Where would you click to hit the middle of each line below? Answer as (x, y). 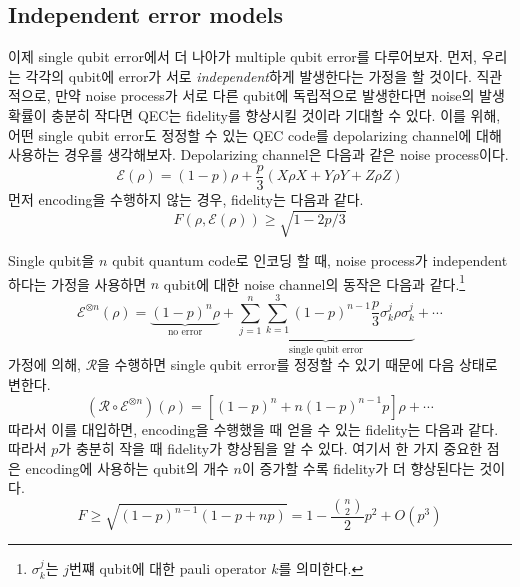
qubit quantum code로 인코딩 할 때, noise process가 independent (310, 259)
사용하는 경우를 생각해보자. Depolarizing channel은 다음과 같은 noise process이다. (258, 154)
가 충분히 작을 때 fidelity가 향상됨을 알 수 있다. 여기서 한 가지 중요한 (270, 448)
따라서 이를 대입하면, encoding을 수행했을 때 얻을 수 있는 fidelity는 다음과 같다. (253, 428)
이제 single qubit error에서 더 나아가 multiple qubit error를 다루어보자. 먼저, (242, 56)
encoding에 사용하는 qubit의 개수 (127, 467)
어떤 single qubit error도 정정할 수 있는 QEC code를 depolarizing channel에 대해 (255, 134)
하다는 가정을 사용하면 (77, 283)
